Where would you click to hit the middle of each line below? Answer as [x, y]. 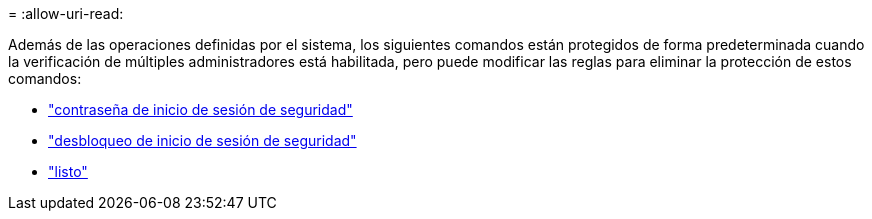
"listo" [68, 171]
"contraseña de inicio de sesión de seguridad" [200, 109]
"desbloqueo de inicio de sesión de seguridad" [202, 140]
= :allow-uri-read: [66, 13]
